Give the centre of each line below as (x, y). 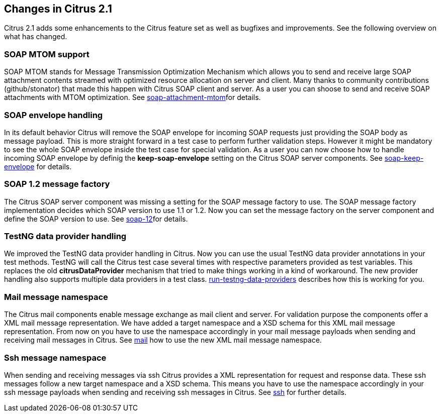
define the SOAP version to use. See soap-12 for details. (96, 219)
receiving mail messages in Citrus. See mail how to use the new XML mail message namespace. (163, 340)
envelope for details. (38, 166)
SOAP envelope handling (54, 115)
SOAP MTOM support (47, 54)
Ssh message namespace (55, 357)
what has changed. (36, 37)
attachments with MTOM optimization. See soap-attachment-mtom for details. (133, 97)
